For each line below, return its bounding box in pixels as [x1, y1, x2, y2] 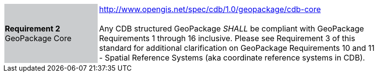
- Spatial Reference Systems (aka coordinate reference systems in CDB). [99, 53, 365, 62]
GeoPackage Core [5, 33, 71, 43]
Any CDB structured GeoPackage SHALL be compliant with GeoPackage [99, 24, 364, 33]
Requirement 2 [5, 24, 60, 33]
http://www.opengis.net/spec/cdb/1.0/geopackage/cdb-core [99, 4, 321, 14]
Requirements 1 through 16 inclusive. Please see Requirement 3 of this [99, 33, 355, 43]
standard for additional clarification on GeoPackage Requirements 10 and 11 [99, 43, 375, 53]
